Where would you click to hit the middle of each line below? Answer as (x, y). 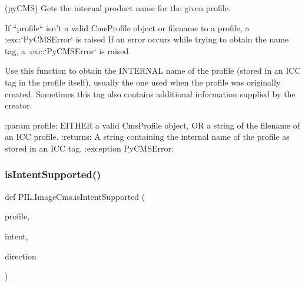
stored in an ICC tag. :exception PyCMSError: (89, 148)
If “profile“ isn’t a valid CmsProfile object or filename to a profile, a (127, 27)
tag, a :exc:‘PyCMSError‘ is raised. (68, 50)
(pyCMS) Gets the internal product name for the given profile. (118, 8)
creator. (19, 105)
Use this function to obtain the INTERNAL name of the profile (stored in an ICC (153, 70)
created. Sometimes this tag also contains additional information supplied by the (150, 93)
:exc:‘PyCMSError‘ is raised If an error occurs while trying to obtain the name (147, 39)
